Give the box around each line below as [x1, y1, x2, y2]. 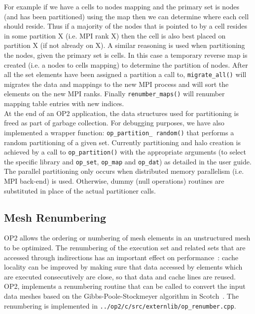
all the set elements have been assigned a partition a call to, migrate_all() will [4, 69, 247, 79]
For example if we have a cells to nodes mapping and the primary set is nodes [4, 1, 240, 11]
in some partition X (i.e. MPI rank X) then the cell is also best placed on [4, 30, 226, 40]
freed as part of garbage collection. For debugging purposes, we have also [4, 118, 224, 128]
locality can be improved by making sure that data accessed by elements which [4, 262, 243, 272]
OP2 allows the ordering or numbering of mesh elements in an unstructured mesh [4, 233, 251, 243]
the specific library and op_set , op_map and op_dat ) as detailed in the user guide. [4, 156, 252, 166]
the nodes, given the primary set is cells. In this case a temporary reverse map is [4, 49, 248, 60]
